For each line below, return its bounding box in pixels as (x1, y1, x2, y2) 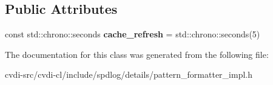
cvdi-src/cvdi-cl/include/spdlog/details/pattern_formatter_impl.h (5, 68, 253, 81)
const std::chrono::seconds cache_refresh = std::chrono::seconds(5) (5, 28, 260, 40)
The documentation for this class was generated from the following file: (5, 48, 269, 60)
